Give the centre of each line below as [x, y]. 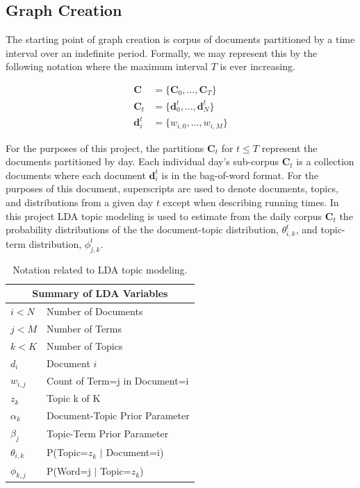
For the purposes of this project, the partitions [105, 148]
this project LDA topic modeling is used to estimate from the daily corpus [164, 216]
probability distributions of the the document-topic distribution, [142, 229]
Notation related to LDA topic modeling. [100, 269]
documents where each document [76, 175]
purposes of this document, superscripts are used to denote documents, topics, [172, 188]
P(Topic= [67, 452]
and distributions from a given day [80, 202]
